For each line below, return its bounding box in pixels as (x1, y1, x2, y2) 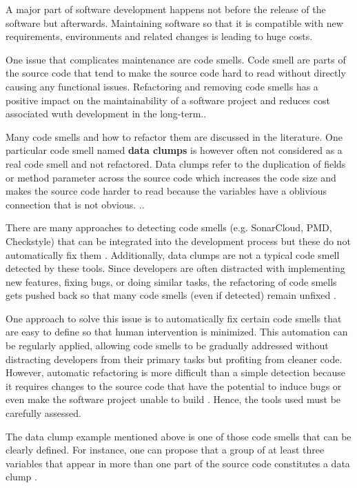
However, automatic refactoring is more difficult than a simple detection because (6, 365, 346, 380)
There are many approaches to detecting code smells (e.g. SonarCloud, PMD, (6, 220, 332, 235)
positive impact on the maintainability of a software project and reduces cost (6, 92, 330, 107)
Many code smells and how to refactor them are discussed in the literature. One (6, 129, 343, 144)
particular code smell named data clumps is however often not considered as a (6, 143, 343, 157)
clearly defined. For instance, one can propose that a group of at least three (6, 442, 325, 457)
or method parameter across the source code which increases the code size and (6, 170, 336, 184)
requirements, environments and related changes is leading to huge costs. (6, 29, 313, 43)
